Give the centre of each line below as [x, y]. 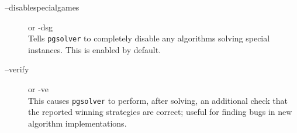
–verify [17, 69]
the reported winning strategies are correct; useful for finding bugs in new [160, 112]
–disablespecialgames [42, 7]
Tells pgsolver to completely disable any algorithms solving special [149, 38]
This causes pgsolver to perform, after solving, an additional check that [158, 100]
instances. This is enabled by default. [95, 49]
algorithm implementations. [77, 123]
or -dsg [41, 27]
